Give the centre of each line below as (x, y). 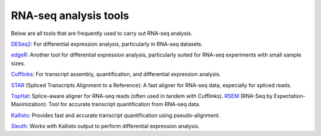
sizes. (18, 63)
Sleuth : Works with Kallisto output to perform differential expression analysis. (106, 126)
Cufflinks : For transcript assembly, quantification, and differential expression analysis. (116, 74)
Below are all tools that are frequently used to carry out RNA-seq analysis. (102, 33)
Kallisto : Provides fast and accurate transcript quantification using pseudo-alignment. (116, 115)
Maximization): (29, 105)
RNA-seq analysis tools (70, 15)
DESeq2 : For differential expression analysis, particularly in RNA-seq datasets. (107, 44)
